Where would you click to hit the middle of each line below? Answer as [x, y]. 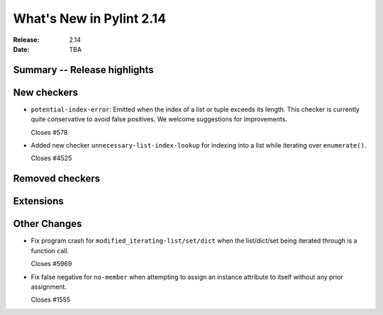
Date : [21, 49]
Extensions [38, 201]
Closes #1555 [51, 300]
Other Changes [48, 224]
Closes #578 [49, 132]
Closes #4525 [51, 158]
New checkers [45, 92]
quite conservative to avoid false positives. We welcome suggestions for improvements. [159, 119]
